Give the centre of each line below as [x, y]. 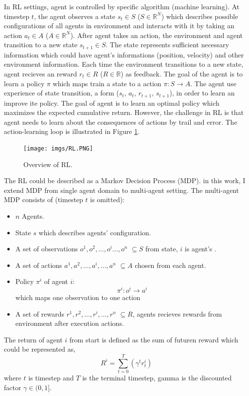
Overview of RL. [48, 164]
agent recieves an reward [41, 74]
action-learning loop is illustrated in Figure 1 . [72, 131]
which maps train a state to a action [107, 83]
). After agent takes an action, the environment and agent [157, 35]
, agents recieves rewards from [177, 313]
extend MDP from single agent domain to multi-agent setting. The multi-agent [122, 190]
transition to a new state [41, 45]
